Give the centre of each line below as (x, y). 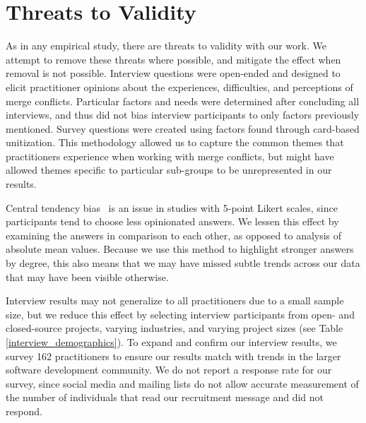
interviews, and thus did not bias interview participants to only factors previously (183, 115)
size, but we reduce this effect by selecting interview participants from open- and (180, 314)
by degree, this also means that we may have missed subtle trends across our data (183, 263)
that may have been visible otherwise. (87, 276)
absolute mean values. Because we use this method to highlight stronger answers (180, 249)
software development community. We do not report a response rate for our (169, 370)
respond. (24, 411)
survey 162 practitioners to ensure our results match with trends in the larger (173, 356)
